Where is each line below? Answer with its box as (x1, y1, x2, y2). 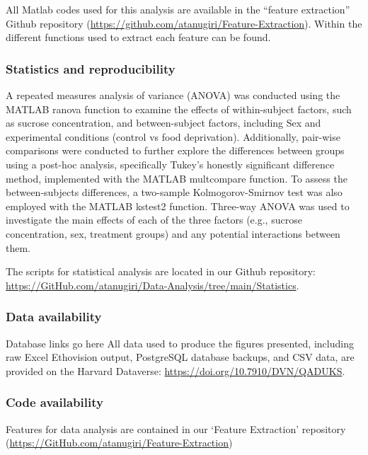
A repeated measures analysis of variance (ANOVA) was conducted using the (6, 88, 340, 102)
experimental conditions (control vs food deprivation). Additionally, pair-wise (6, 129, 340, 144)
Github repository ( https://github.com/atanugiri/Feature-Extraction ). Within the (6, 16, 362, 30)
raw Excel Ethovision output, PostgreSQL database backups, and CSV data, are (6, 350, 355, 364)
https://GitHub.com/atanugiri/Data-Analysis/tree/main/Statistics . (6, 277, 299, 292)
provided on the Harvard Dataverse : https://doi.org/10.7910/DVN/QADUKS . (6, 363, 345, 378)
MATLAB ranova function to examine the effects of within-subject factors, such (6, 101, 352, 116)
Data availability (6, 308, 102, 326)
